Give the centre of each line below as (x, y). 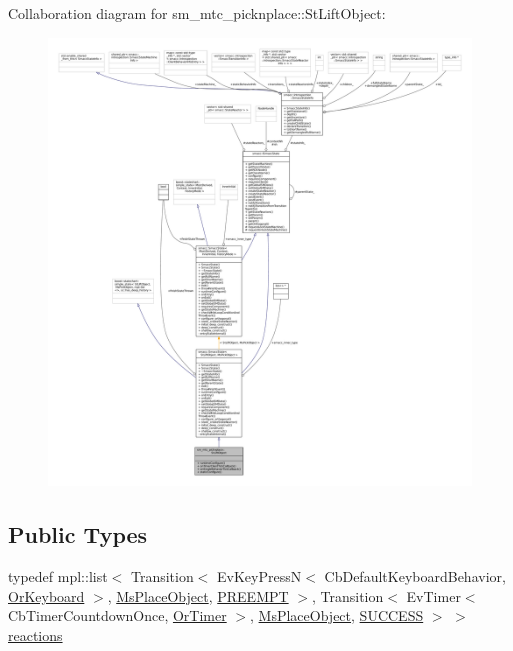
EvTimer (433, 595)
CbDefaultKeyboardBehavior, (415, 575)
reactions (35, 634)
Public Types (78, 534)
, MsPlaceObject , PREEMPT (198, 595)
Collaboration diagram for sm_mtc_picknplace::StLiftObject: (197, 13)
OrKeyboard (46, 595)
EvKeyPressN (259, 575)
